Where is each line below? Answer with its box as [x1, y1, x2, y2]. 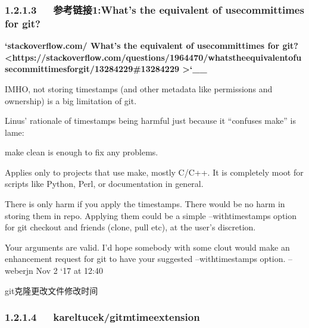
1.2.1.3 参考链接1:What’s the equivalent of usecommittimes [5, 2, 304, 17]
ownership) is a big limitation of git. [5, 94, 137, 107]
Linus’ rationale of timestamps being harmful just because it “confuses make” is [5, 114, 296, 127]
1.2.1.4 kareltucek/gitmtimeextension [5, 310, 200, 324]
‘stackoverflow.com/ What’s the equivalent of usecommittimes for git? [5, 39, 298, 52]
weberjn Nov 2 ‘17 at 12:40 [5, 264, 103, 277]
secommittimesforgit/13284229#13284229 [5, 63, 179, 75]
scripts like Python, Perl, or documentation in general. [5, 177, 204, 190]
